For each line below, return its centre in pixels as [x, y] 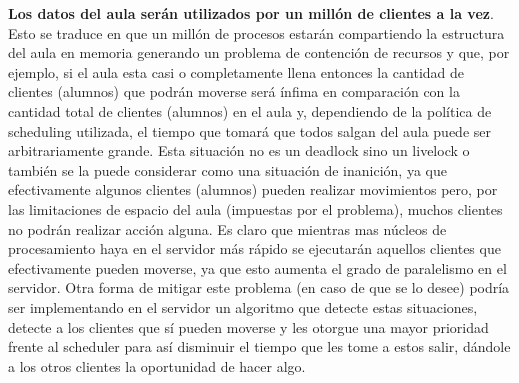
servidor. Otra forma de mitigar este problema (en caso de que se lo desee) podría [259, 287]
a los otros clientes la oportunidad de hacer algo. [157, 365]
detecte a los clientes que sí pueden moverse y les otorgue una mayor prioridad [248, 326]
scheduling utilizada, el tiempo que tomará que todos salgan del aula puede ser [249, 130]
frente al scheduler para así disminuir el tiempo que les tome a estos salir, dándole [259, 346]
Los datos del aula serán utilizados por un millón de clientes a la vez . [251, 13]
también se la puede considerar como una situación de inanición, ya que [227, 169]
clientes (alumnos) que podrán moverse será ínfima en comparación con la [234, 91]
